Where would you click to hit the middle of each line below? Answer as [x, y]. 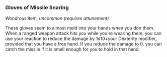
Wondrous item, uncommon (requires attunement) [57, 18]
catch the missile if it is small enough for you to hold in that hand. [72, 49]
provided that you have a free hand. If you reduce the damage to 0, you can [83, 44]
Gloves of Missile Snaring [37, 7]
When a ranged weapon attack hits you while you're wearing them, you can [83, 33]
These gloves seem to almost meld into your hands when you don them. [80, 28]
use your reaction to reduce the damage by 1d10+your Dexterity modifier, [81, 38]
